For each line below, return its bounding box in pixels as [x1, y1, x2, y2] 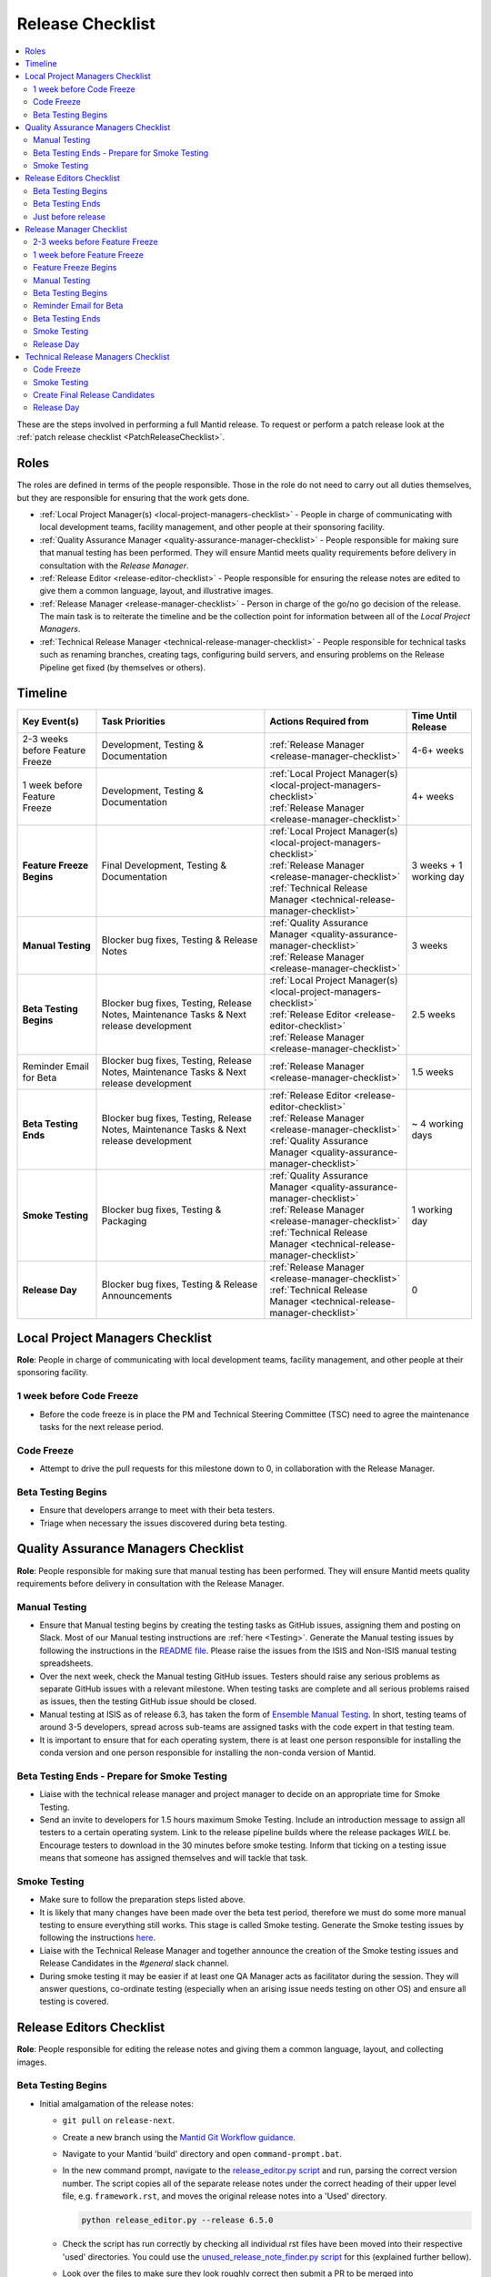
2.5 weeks [411, 1007, 456, 1020]
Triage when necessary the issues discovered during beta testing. [39, 1517, 287, 1528]
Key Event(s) [22, 715, 79, 728]
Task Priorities [101, 715, 165, 728]
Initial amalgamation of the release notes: [39, 2098, 195, 2109]
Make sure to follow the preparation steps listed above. [39, 1894, 245, 1905]
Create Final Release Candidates [33, 390, 155, 401]
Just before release [33, 210, 106, 222]
